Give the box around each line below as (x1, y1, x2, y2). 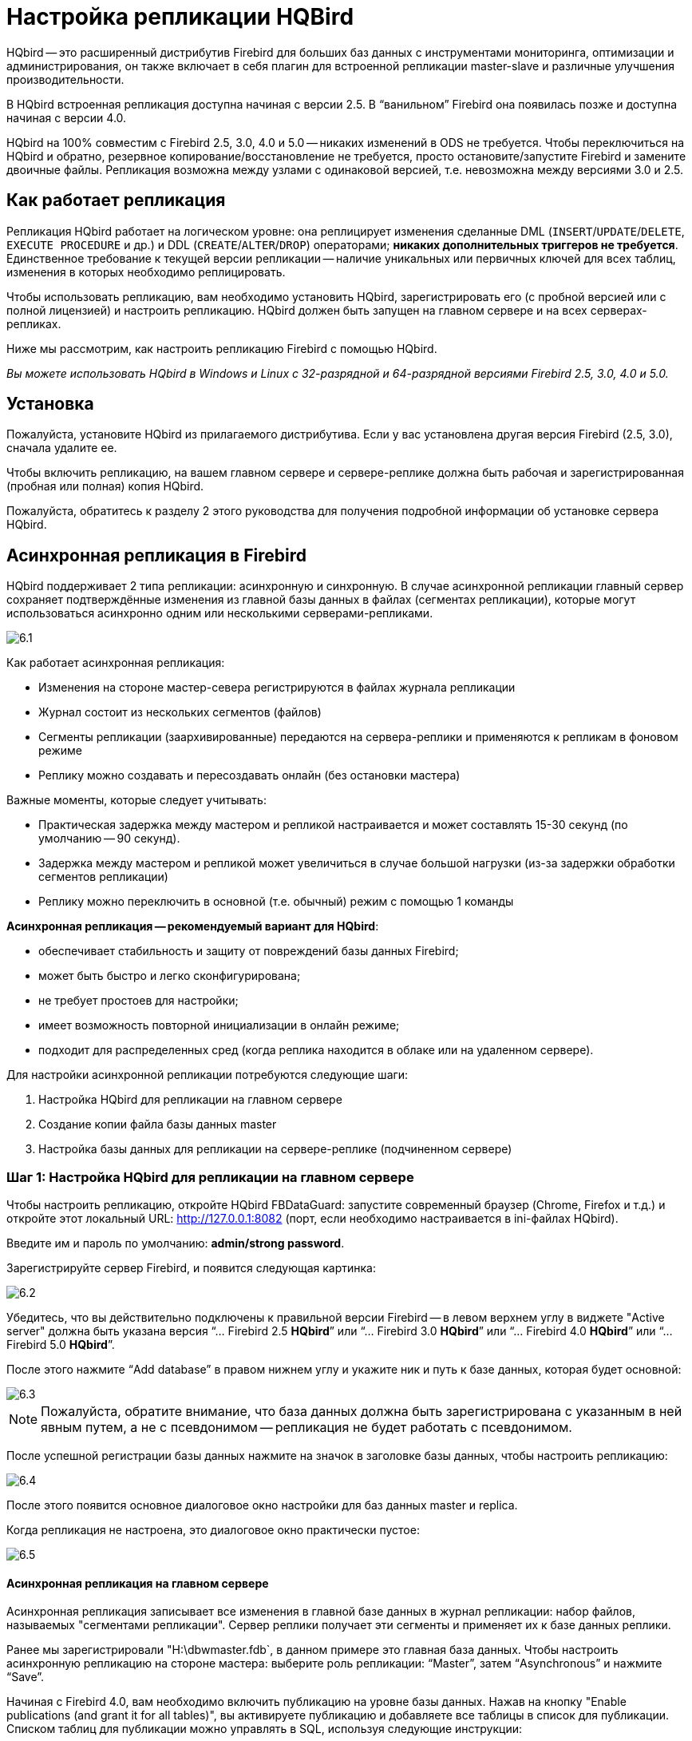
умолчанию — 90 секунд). (38, 831, 180, 846)
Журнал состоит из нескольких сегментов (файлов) (38, 705, 322, 720)
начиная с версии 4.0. (6, 110, 127, 125)
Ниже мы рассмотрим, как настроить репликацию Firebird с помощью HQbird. (6, 341, 437, 355)
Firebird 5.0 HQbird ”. (6, 1338, 115, 1352)
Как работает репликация (6, 190, 226, 211)
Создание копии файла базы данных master (38, 1117, 277, 1132)
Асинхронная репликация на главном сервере (6, 1576, 269, 1590)
